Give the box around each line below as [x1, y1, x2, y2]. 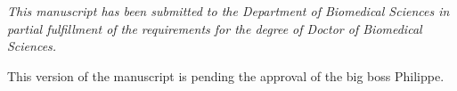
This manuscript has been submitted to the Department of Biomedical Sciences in [7, 2, 450, 20]
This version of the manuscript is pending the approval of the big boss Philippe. [7, 66, 445, 85]
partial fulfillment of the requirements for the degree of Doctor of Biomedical [7, 19, 422, 37]
